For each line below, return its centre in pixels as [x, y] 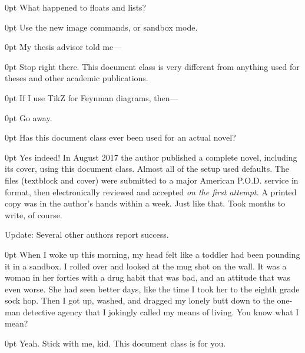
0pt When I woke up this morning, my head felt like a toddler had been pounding [152, 254]
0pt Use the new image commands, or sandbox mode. [101, 27]
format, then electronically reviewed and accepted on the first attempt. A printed [151, 192]
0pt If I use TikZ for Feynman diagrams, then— [92, 97]
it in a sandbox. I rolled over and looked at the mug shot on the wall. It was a [146, 266]
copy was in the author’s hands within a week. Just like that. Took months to [145, 203]
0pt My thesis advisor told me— [63, 47]
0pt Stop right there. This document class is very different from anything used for [152, 66]
